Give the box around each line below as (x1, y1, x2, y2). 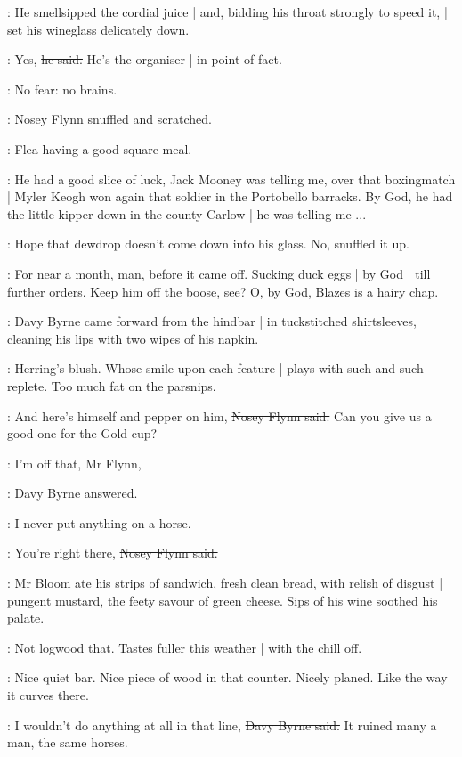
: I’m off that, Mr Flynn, (7, 453, 142, 472)
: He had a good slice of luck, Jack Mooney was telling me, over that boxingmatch (7, 169, 456, 188)
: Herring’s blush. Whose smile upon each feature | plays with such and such (7, 359, 424, 378)
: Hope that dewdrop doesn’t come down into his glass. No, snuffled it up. (7, 234, 409, 253)
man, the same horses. (7, 733, 128, 752)
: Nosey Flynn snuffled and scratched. (7, 110, 212, 128)
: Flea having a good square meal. (7, 139, 192, 158)
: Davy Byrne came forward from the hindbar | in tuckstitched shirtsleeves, (7, 312, 417, 330)
